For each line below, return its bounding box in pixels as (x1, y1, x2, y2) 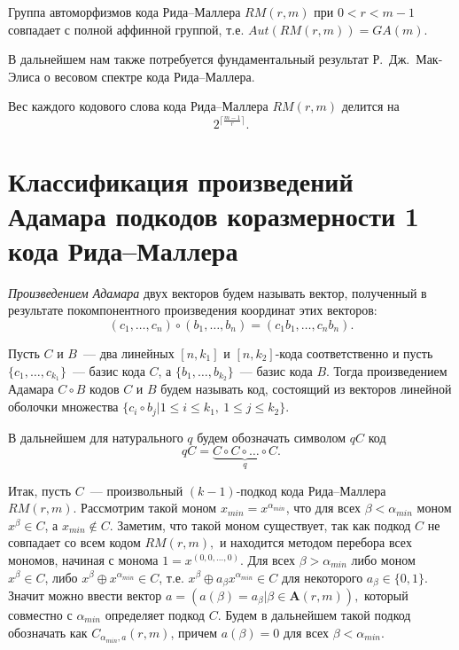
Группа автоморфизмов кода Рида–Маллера (8, 3, 241, 20)
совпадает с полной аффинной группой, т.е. (8, 20, 245, 38)
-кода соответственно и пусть (275, 344, 433, 363)
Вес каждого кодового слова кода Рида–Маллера (8, 97, 268, 115)
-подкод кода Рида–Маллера (236, 481, 386, 499)
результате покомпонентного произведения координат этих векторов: (8, 301, 377, 319)
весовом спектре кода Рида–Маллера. (54, 67, 255, 85)
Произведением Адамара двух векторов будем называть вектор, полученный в (8, 283, 427, 302)
